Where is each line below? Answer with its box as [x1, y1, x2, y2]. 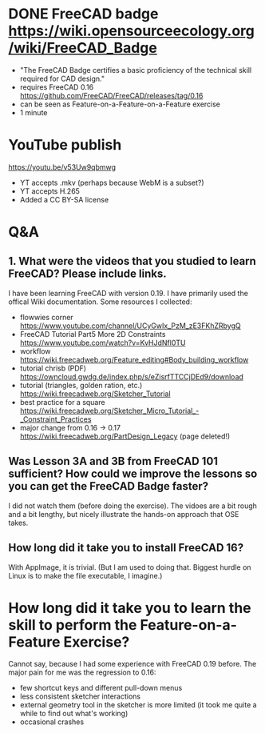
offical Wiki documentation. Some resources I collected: [8, 297, 192, 306]
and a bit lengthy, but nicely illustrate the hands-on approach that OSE [8, 509, 239, 519]
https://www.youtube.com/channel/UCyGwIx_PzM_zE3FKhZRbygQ [19, 321, 241, 330]
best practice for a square [19, 397, 105, 407]
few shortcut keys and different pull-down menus [19, 683, 183, 693]
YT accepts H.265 [19, 186, 80, 196]
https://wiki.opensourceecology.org [8, 22, 255, 40]
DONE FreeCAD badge [8, 5, 159, 23]
